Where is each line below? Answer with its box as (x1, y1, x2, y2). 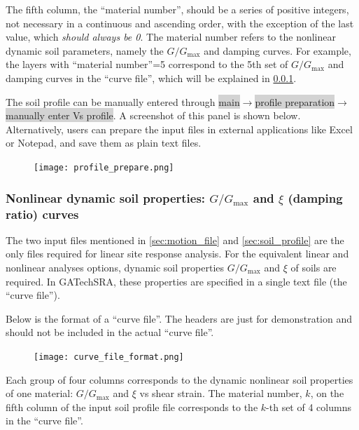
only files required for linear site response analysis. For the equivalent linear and (6, 246, 349, 261)
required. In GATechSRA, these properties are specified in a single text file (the (6, 274, 347, 288)
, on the (310, 386, 344, 401)
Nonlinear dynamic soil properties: (6, 189, 206, 206)
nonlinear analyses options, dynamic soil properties (6, 260, 225, 274)
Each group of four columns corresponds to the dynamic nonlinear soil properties (6, 372, 353, 387)
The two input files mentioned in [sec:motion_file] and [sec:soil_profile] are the (6, 232, 344, 247)
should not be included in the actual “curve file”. (6, 325, 214, 340)
